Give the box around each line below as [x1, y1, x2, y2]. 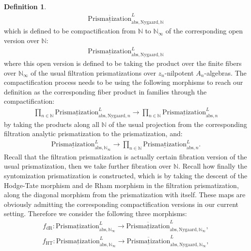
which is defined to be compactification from [4, 26, 136, 36]
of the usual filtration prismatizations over [31, 67, 156, 78]
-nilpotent [164, 67, 194, 78]
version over [4, 35, 39, 45]
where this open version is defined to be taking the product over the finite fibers [4, 58, 242, 68]
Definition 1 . [4, 1, 47, 11]
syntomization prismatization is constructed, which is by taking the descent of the [4, 170, 248, 180]
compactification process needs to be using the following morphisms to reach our [4, 77, 243, 87]
